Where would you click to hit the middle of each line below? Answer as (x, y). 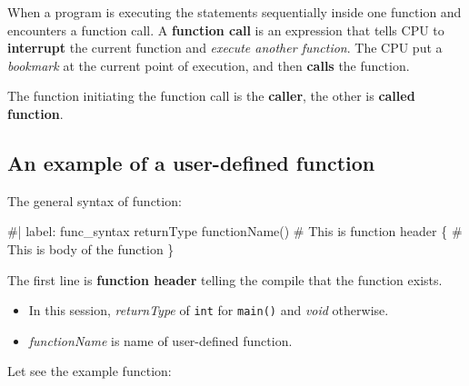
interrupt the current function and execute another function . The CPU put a (225, 48)
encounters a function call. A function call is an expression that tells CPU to (226, 30)
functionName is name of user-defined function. (160, 340)
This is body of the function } (91, 248)
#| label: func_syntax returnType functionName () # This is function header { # (235, 231)
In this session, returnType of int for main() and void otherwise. (209, 310)
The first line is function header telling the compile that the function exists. (225, 279)
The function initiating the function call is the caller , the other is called (211, 96)
